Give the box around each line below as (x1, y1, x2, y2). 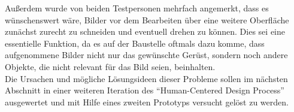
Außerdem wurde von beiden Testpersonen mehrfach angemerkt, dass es (5, 2, 269, 14)
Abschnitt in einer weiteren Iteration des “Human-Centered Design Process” (5, 84, 284, 96)
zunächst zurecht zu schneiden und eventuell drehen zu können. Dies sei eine (5, 25, 285, 38)
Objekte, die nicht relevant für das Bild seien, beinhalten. (5, 60, 216, 72)
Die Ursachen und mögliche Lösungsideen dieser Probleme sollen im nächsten (5, 72, 288, 84)
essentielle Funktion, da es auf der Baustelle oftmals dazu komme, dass (5, 37, 265, 49)
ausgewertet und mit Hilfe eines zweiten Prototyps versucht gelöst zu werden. (5, 95, 289, 108)
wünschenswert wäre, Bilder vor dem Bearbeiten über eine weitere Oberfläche (5, 13, 289, 26)
